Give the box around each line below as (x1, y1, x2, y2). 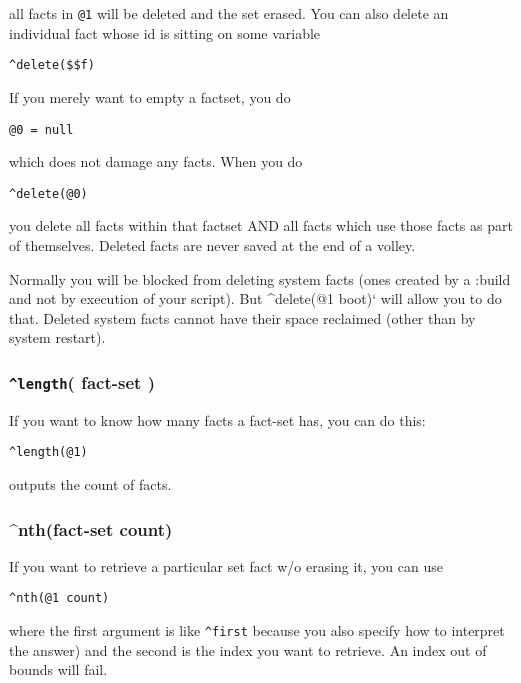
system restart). (9, 327, 106, 348)
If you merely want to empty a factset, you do (9, 86, 291, 107)
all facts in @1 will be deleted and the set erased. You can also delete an (9, 3, 449, 23)
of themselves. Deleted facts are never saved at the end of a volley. (9, 235, 416, 255)
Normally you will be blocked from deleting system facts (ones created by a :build (9, 268, 511, 289)
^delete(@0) (9, 186, 88, 201)
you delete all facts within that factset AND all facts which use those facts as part (9, 215, 513, 236)
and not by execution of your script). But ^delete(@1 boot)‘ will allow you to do (9, 288, 502, 309)
